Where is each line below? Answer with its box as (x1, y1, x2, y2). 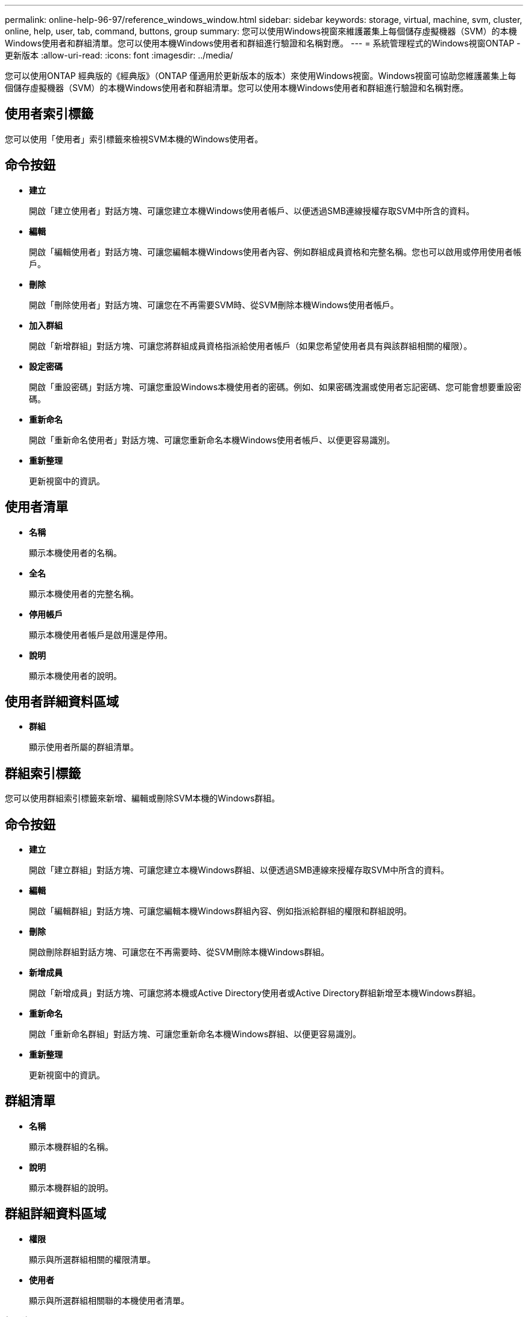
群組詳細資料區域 (5, 1206, 106, 1222)
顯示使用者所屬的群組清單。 (29, 742, 139, 753)
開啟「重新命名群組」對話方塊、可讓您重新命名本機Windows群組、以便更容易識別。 (29, 1029, 362, 1040)
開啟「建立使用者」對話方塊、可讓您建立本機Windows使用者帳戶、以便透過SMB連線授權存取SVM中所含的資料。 (29, 205, 475, 216)
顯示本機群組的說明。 (29, 1182, 113, 1193)
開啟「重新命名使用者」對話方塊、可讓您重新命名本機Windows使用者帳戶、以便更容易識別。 (29, 434, 395, 445)
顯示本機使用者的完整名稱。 (29, 588, 139, 599)
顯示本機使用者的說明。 (29, 670, 122, 681)
